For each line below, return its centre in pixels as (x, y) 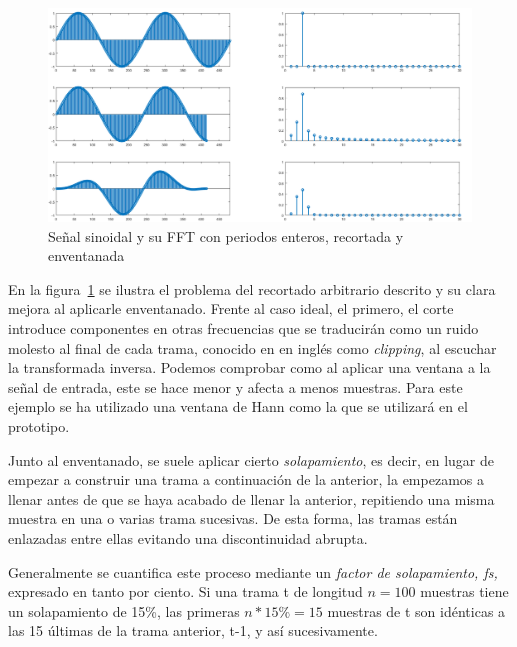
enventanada (86, 255)
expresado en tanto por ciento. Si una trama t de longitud (185, 591)
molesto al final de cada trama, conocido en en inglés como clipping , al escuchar (252, 347)
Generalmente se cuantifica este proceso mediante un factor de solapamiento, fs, (253, 571)
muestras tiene (464, 591)
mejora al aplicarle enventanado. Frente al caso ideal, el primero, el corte (231, 308)
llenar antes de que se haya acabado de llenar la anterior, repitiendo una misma (251, 498)
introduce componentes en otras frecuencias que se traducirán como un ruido (243, 328)
